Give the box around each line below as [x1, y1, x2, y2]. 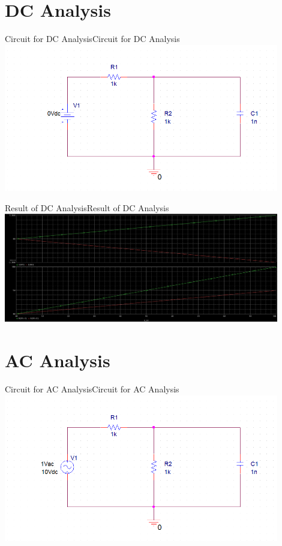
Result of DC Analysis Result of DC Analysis [5, 201, 169, 214]
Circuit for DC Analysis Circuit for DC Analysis [5, 32, 180, 45]
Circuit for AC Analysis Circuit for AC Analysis [5, 383, 179, 395]
